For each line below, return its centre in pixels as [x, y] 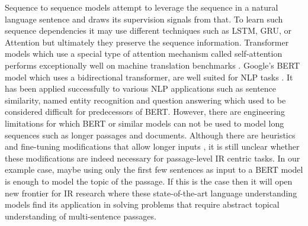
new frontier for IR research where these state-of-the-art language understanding [151, 193]
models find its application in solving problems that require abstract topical [142, 204]
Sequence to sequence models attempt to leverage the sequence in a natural [142, 7]
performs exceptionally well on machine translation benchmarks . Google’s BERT [153, 65]
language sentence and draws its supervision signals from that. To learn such [144, 19]
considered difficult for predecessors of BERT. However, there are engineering [145, 112]
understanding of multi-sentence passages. [81, 216]
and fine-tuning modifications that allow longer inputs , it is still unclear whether [152, 146]
